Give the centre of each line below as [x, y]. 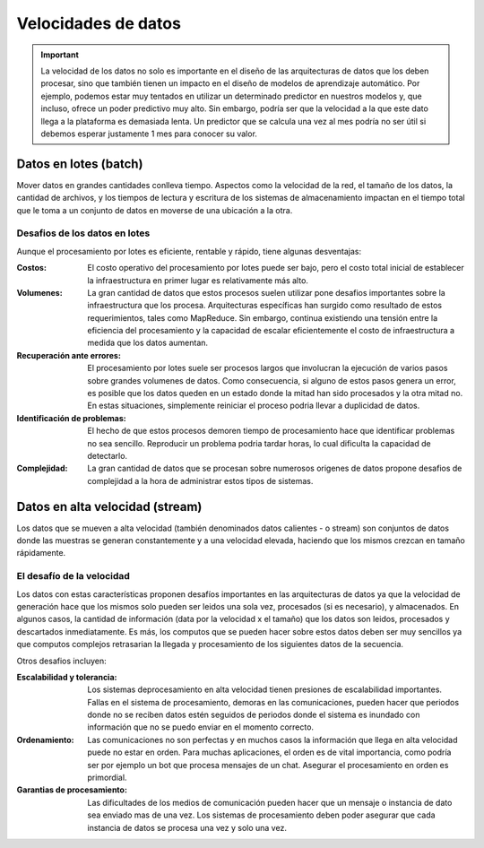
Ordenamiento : [46, 740]
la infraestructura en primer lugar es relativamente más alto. [198, 280]
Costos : [31, 268]
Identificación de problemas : [72, 418]
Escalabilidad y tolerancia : [67, 677]
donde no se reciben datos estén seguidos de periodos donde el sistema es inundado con [254, 715]
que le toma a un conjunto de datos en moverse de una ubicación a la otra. [155, 210]
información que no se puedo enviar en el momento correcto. [200, 727]
